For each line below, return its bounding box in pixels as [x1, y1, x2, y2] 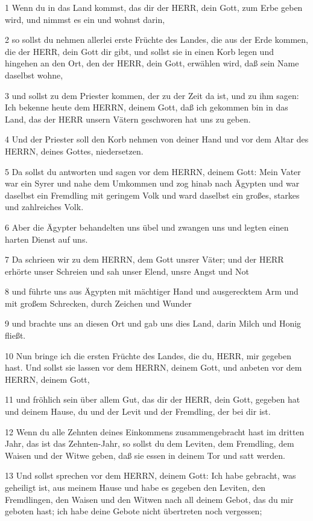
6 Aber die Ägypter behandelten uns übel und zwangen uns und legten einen [5, 220, 289, 233]
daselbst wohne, [5, 68, 63, 81]
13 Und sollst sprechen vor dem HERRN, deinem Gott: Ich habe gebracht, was [5, 469, 296, 482]
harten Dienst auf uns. [5, 232, 88, 245]
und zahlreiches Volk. [5, 200, 84, 213]
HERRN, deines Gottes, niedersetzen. [5, 144, 144, 157]
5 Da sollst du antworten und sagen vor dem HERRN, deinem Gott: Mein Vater [5, 165, 301, 177]
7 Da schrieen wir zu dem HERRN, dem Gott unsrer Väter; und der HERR [5, 253, 284, 266]
